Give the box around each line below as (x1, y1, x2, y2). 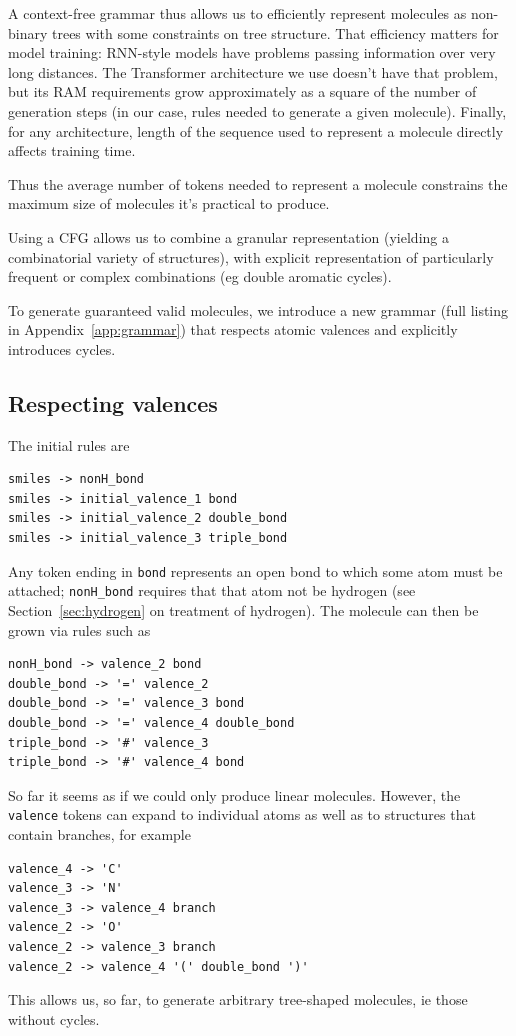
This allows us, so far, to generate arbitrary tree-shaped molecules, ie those (8, 989, 468, 1010)
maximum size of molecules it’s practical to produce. (8, 193, 330, 214)
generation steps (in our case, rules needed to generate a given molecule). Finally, (8, 100, 507, 121)
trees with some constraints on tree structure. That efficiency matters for (52, 22, 499, 43)
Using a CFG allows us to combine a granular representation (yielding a (8, 226, 449, 247)
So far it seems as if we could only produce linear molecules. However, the (8, 784, 461, 805)
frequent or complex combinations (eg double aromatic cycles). (8, 266, 392, 287)
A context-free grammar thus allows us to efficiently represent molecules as (8, 3, 467, 23)
